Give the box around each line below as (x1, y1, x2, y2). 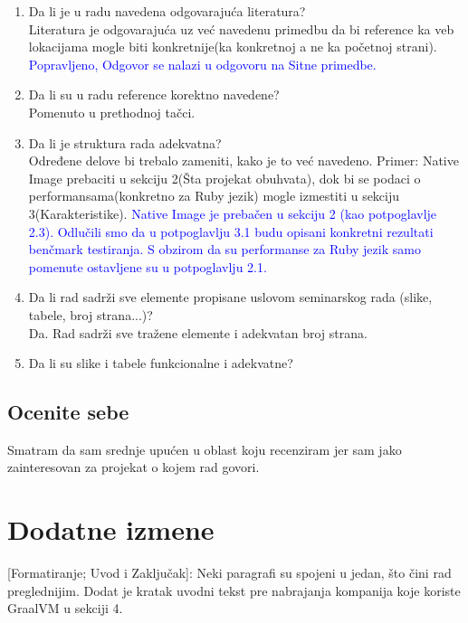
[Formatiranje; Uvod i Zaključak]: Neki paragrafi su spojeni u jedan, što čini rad (7, 563, 452, 582)
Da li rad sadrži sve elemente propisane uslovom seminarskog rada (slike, (28, 288, 433, 307)
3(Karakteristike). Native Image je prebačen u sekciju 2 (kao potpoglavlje (28, 203, 437, 222)
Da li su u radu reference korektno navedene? (28, 85, 280, 104)
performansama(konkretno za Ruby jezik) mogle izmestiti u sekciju (28, 186, 400, 205)
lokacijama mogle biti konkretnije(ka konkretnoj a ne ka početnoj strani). (28, 37, 437, 56)
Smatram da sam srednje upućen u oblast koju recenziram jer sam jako (7, 439, 402, 458)
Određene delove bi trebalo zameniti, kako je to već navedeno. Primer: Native (28, 151, 459, 170)
